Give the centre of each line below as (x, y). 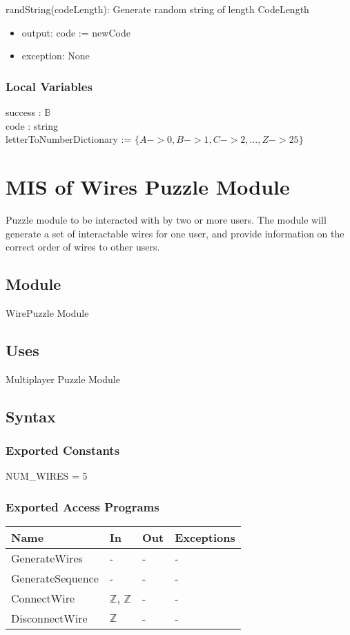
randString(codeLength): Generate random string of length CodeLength (157, 9)
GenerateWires (47, 558)
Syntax (31, 416)
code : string (32, 125)
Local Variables (49, 86)
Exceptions (205, 538)
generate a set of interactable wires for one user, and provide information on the (175, 233)
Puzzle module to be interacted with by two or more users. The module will (166, 219)
